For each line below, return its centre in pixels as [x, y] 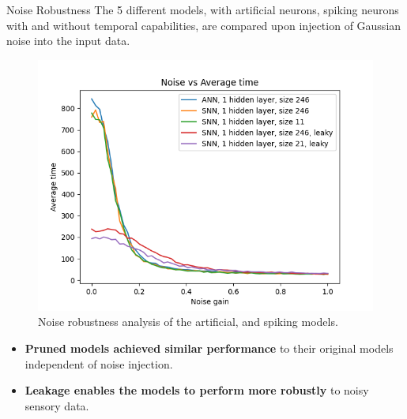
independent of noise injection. [99, 363]
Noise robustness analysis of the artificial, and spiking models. [188, 322]
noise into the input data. [68, 41]
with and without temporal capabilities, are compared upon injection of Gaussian [204, 25]
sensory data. [57, 405]
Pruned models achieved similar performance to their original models [209, 348]
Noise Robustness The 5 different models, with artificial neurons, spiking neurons [203, 9]
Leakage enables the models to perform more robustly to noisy [197, 390]
